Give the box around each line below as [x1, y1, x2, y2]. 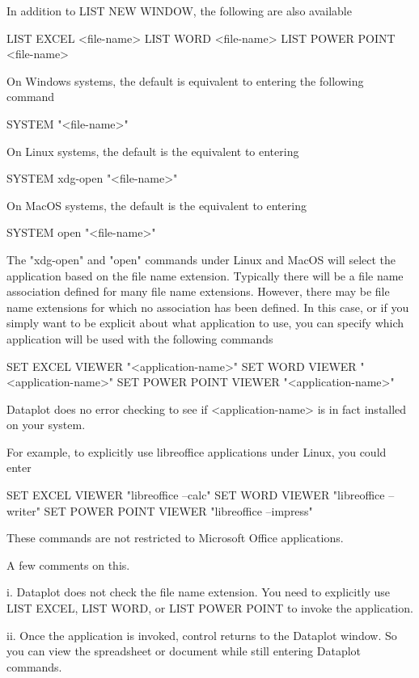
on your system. [6, 416, 86, 433]
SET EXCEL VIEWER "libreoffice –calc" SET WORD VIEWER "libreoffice [6, 486, 385, 503]
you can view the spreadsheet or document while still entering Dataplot [6, 642, 362, 659]
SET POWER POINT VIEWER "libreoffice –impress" [44, 502, 313, 519]
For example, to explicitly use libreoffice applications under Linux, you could [6, 443, 387, 460]
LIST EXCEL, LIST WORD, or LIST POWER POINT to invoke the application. [6, 600, 413, 617]
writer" [6, 502, 40, 519]
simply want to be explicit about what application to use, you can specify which [6, 314, 404, 331]
